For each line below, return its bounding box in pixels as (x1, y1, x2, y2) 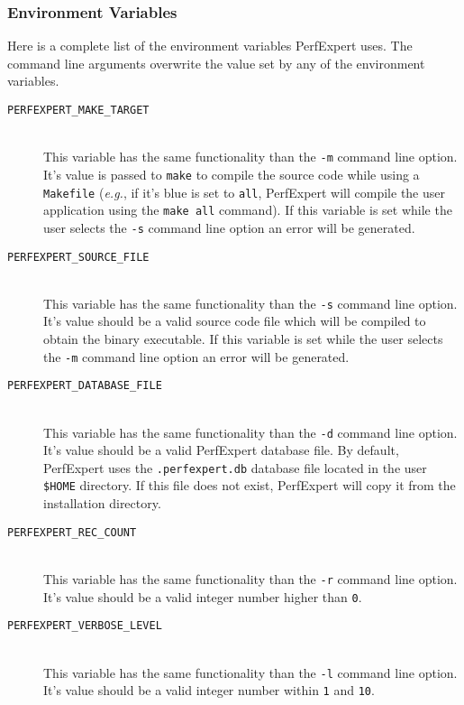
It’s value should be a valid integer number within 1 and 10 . (43, 681, 375, 700)
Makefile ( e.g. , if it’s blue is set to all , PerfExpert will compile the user (43, 182, 445, 201)
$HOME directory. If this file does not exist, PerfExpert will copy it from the (43, 476, 456, 495)
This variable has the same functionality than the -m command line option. (43, 147, 458, 166)
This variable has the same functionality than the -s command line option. (43, 293, 458, 312)
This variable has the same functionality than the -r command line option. (43, 569, 458, 588)
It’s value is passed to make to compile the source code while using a (43, 164, 420, 183)
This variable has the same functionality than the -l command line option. (43, 663, 458, 682)
